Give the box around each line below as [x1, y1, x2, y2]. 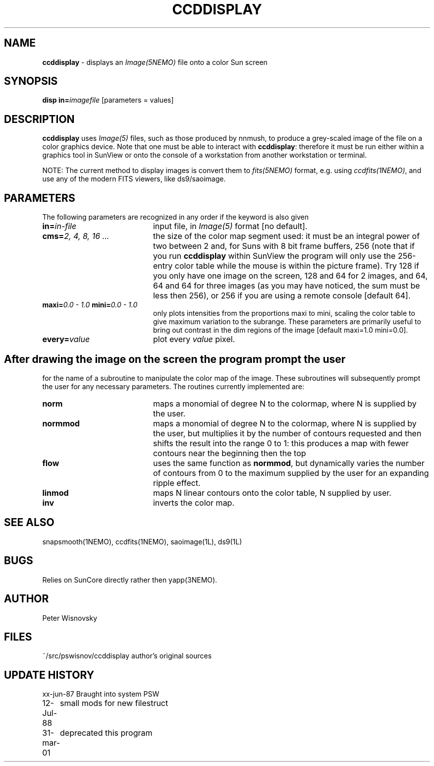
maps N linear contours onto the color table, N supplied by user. [153, 487, 391, 498]
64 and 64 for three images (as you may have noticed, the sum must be [153, 281, 420, 291]
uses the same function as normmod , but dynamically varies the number [153, 458, 425, 468]
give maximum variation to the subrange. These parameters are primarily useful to [153, 317, 421, 326]
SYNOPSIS [4, 75, 58, 88]
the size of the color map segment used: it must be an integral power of [153, 231, 420, 241]
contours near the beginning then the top [153, 448, 306, 458]
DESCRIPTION [4, 113, 75, 125]
